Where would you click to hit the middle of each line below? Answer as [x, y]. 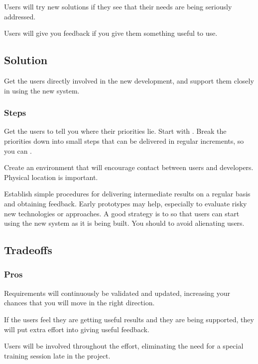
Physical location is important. [51, 177]
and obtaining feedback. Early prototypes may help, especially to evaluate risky [126, 203]
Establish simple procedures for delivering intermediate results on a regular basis [127, 194]
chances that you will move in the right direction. [79, 303]
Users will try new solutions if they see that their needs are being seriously [118, 6]
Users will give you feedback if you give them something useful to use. [111, 33]
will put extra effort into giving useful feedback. [77, 329]
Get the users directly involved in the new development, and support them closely [129, 80]
